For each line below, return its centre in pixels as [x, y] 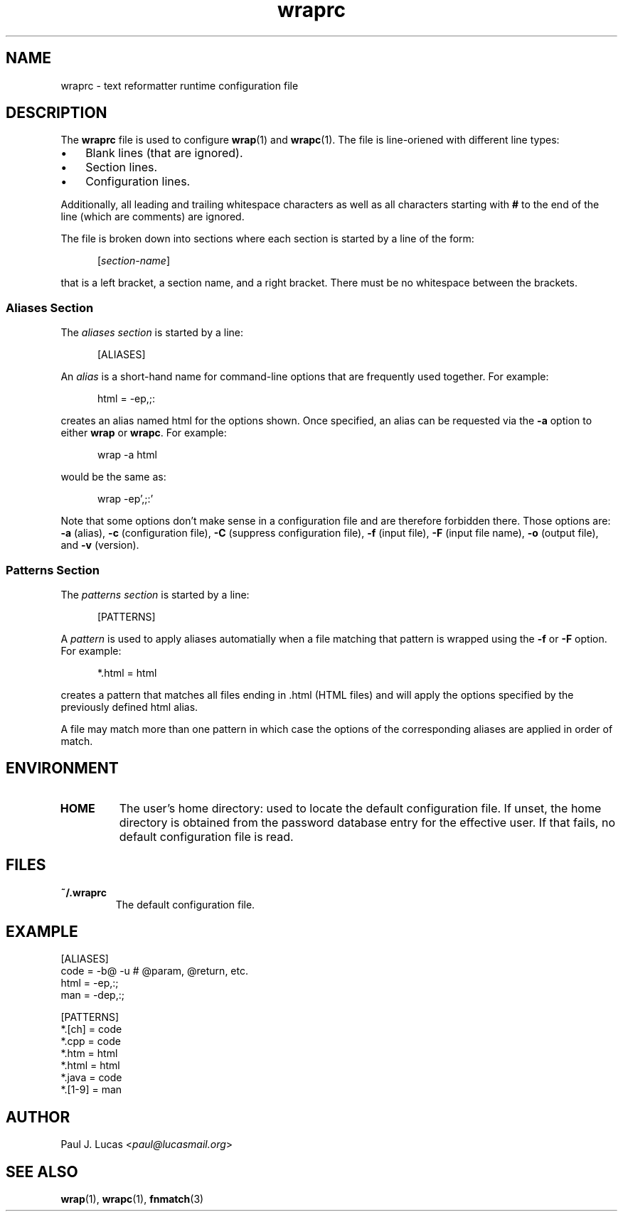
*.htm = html [89, 1054]
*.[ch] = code [91, 1029]
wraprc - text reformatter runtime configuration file [180, 85]
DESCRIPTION [57, 113]
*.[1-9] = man [91, 1090]
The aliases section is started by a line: [152, 333]
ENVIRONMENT [62, 768]
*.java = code [91, 1078]
